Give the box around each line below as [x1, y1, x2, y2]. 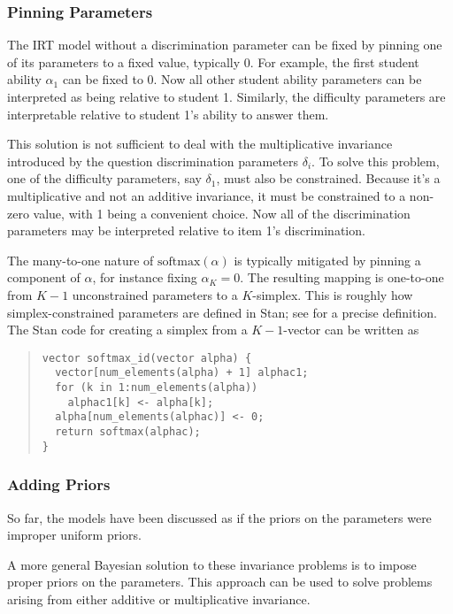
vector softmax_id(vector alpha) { [42, 351, 252, 365]
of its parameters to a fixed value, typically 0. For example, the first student [7, 52, 419, 71]
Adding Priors [7, 473, 111, 495]
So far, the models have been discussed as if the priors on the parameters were [7, 508, 432, 526]
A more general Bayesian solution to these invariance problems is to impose [7, 555, 417, 573]
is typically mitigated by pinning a [234, 250, 421, 269]
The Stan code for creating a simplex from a [7, 320, 248, 339]
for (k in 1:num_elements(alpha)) [55, 381, 258, 395]
